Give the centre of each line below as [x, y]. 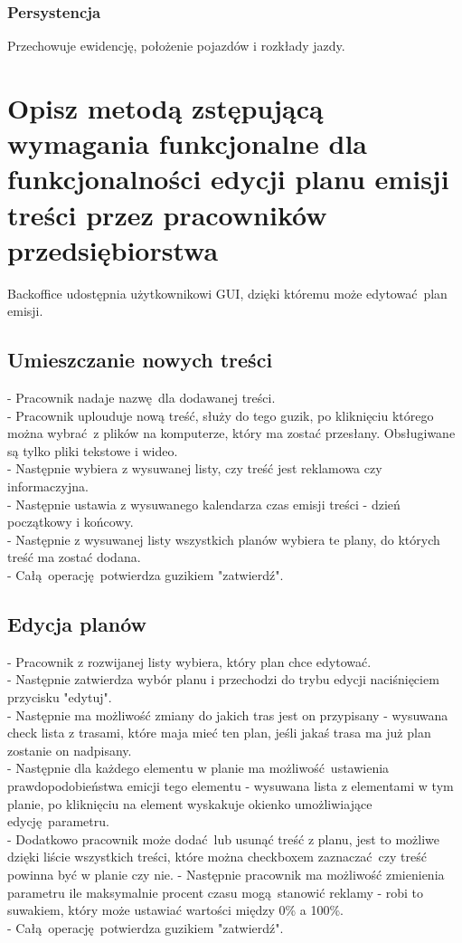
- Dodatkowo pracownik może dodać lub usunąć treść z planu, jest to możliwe [224, 838]
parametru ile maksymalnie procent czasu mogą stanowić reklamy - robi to [216, 892]
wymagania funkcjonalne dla [187, 143]
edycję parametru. [58, 821]
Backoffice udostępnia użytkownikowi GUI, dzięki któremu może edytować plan [227, 293]
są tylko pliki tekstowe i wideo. [93, 450]
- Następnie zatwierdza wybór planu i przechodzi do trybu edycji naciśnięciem [223, 679]
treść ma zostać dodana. [74, 557]
